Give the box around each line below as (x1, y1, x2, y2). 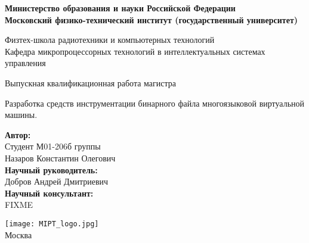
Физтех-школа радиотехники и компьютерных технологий (5, 33, 215, 46)
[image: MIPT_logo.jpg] (5, 219, 99, 228)
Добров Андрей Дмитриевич (5, 175, 109, 188)
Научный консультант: (5, 186, 94, 199)
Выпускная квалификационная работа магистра (5, 76, 176, 89)
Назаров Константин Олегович (5, 151, 116, 164)
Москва (5, 228, 32, 241)
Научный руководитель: (5, 163, 98, 176)
